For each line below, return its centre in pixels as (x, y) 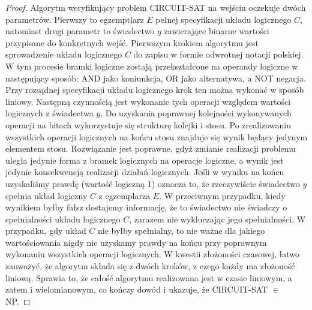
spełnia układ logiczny (46, 195)
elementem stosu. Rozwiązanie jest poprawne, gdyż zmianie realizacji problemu (151, 148)
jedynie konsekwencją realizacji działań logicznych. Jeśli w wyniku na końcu (145, 172)
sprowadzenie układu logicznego (64, 54)
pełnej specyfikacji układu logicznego (223, 19)
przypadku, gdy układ (46, 231)
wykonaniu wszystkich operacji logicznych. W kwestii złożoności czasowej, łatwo (153, 254)
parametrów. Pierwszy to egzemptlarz (75, 19)
